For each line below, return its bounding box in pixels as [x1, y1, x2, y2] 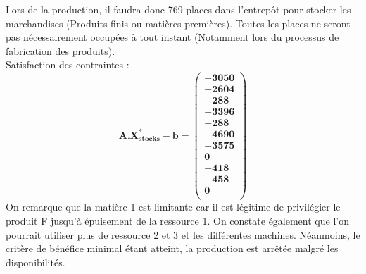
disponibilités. [6, 254, 65, 269]
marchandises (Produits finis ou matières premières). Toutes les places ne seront [6, 15, 351, 30]
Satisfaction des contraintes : [6, 57, 130, 72]
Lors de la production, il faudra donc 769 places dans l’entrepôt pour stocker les [6, 2, 351, 16]
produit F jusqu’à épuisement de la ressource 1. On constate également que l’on [6, 213, 349, 228]
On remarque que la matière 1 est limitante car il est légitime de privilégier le [6, 199, 341, 214]
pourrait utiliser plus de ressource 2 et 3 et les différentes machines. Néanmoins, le [6, 227, 360, 242]
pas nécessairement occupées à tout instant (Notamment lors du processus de [6, 30, 339, 44]
